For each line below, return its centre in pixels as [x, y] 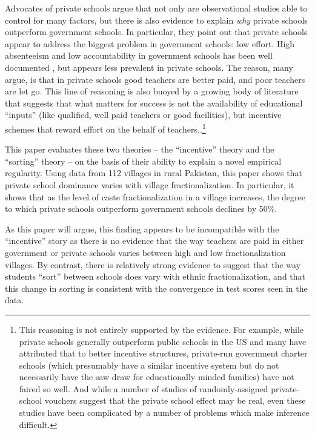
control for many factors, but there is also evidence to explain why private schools [156, 20]
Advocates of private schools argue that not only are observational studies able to [156, 8]
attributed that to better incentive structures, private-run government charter [163, 353]
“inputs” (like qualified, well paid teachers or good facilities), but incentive [143, 115]
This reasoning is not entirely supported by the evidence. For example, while [161, 329]
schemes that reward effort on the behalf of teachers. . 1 [105, 128]
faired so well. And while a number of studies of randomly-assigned [144, 388]
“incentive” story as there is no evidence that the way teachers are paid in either [154, 241]
